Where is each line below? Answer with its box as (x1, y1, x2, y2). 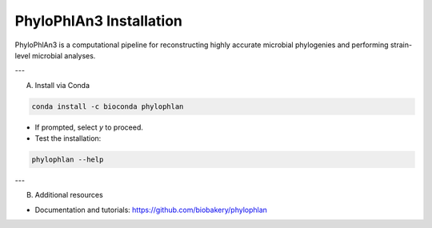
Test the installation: (34, 134, 102, 143)
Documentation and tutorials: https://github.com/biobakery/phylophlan (34, 205, 268, 214)
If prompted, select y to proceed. (34, 122, 144, 132)
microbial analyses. (32, 50, 96, 60)
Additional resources (34, 190, 103, 200)
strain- (390, 40, 412, 50)
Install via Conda (34, 80, 90, 90)
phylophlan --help (31, 155, 104, 164)
